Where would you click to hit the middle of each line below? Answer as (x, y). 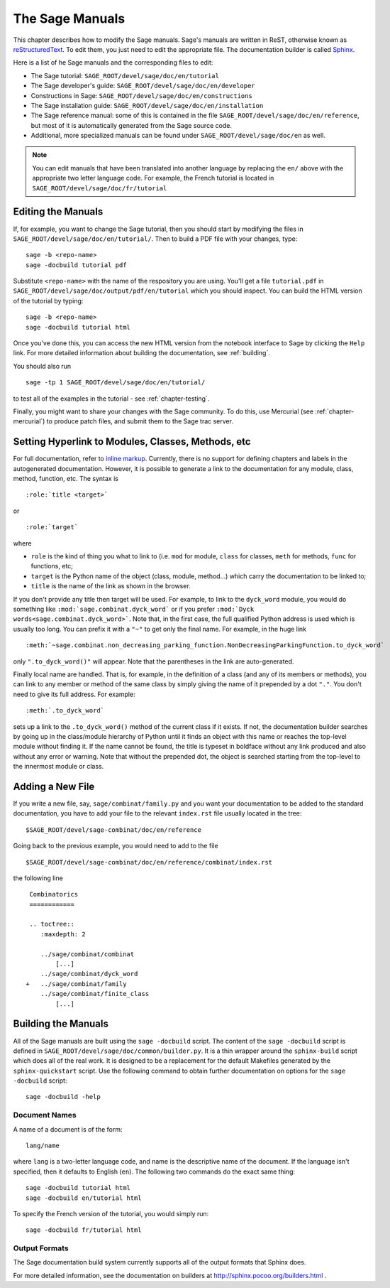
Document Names (45, 1115)
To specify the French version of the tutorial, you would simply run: (111, 1213)
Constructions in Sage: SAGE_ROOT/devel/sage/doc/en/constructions (142, 95)
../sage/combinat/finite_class (95, 994)
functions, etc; (52, 566)
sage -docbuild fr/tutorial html (84, 1230)
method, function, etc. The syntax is (66, 479)
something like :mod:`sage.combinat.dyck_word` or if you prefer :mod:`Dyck (134, 609)
